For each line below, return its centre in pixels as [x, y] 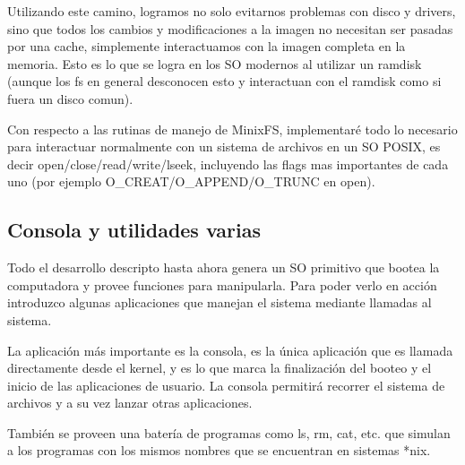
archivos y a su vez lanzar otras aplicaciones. [130, 403]
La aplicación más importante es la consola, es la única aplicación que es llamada [230, 350]
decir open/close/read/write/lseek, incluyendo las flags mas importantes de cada [228, 164]
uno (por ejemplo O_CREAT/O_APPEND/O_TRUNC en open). [191, 181]
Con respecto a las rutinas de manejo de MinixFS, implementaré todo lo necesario [232, 129]
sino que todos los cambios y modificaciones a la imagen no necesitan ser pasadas [230, 28]
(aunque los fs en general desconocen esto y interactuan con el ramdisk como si [224, 81]
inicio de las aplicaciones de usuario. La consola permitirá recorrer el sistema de [226, 385]
